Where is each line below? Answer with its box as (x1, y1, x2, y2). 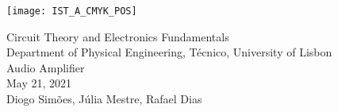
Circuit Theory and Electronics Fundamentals (6, 28, 229, 44)
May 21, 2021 (6, 75, 72, 91)
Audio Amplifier (6, 59, 85, 75)
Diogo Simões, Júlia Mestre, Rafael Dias (6, 91, 202, 107)
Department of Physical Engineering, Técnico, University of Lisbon (6, 44, 332, 60)
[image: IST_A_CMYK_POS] (6, 6, 137, 17)
